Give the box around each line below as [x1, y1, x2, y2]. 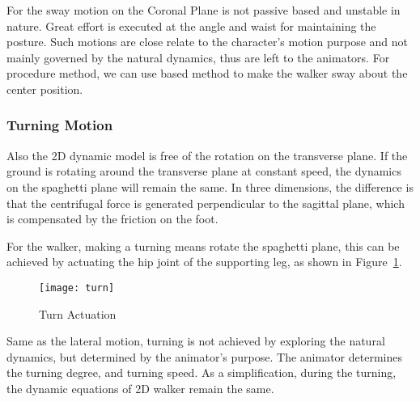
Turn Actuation [39, 305, 117, 322]
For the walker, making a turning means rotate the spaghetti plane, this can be [6, 237, 400, 254]
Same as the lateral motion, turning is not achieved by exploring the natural [6, 332, 385, 349]
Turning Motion [6, 115, 113, 135]
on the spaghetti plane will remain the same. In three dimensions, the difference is [6, 178, 414, 195]
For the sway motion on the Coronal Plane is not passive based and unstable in [6, 2, 401, 18]
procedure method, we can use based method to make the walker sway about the [6, 65, 408, 82]
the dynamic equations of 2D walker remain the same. [6, 379, 274, 396]
